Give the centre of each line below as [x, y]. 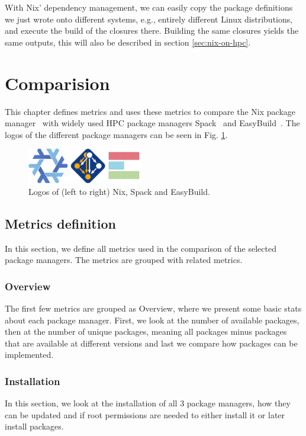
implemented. [29, 355]
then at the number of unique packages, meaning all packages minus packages [146, 331]
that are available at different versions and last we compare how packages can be [151, 343]
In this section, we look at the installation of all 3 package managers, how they [148, 403]
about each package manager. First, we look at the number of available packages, [152, 320]
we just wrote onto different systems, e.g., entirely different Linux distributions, [149, 19]
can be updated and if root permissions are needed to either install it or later [145, 414]
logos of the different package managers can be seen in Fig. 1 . [116, 134]
